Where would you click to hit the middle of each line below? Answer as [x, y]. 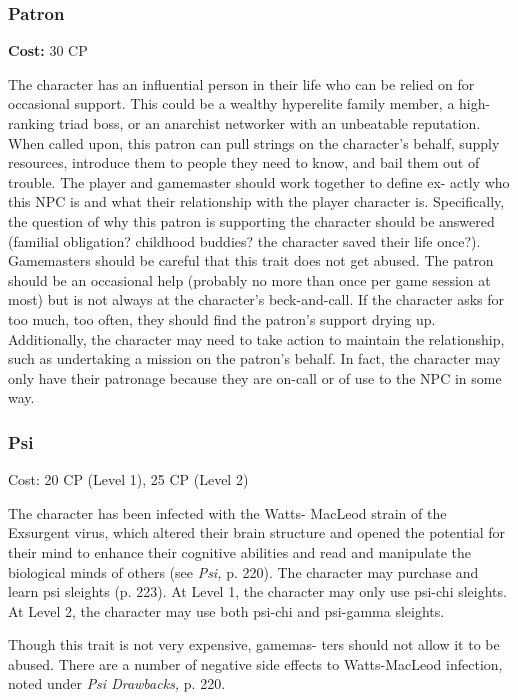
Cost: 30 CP [48, 50]
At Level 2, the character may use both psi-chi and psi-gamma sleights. [226, 610]
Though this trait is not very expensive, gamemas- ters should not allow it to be [254, 644]
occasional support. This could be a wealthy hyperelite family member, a [231, 103]
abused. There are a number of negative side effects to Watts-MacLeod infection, [255, 663]
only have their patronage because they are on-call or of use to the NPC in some [255, 377]
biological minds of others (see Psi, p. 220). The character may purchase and [243, 571]
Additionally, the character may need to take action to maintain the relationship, [256, 338]
